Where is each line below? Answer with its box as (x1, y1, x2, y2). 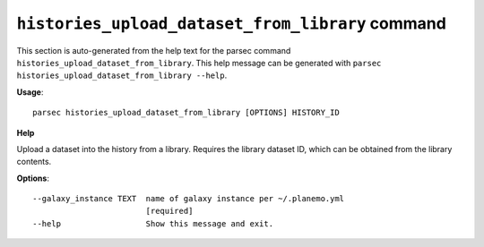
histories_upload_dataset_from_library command (16, 13, 447, 33)
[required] (145, 206, 194, 217)
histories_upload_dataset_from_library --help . (16, 70, 228, 81)
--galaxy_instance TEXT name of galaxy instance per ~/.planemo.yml (32, 193, 345, 204)
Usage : (16, 86, 44, 98)
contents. (16, 157, 52, 167)
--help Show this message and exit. (32, 218, 273, 228)
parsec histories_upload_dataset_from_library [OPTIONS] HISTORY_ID (32, 107, 340, 118)
